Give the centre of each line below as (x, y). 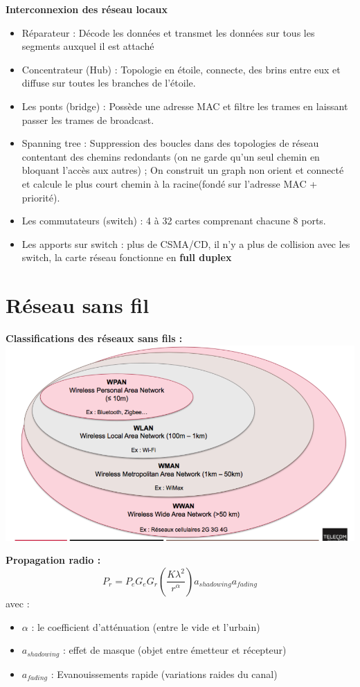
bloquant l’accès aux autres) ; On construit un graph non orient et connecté (183, 170)
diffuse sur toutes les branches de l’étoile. (109, 83)
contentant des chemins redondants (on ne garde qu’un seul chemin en (171, 156)
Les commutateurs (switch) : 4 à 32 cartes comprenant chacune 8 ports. (174, 221)
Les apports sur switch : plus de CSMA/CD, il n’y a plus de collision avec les (186, 243)
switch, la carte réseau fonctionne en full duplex (127, 257)
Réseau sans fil (78, 305)
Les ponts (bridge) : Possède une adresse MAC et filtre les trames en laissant (185, 106)
